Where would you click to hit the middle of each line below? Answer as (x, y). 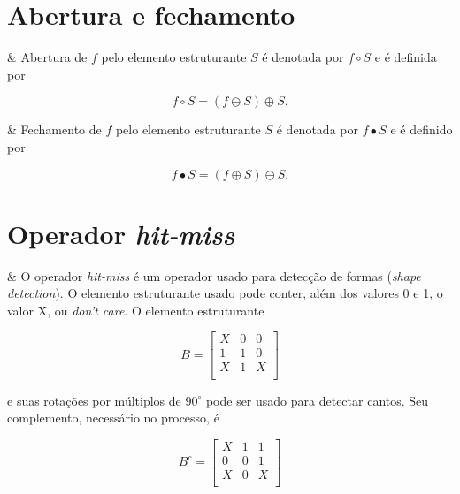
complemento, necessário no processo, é (113, 418)
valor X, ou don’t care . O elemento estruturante (136, 310)
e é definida (406, 57)
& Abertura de (47, 57)
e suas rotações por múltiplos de (94, 400)
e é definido (422, 129)
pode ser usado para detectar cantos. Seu (317, 400)
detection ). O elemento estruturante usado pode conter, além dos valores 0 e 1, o (225, 293)
